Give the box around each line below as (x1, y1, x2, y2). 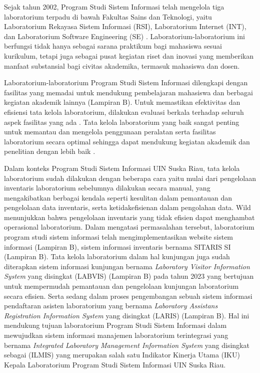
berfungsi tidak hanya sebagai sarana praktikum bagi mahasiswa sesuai (4, 41, 222, 51)
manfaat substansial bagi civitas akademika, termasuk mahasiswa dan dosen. (4, 60, 240, 71)
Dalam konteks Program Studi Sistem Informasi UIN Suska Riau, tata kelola (4, 162, 240, 173)
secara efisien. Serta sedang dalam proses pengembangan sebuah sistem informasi (4, 290, 252, 301)
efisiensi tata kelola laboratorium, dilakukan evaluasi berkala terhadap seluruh (4, 106, 244, 117)
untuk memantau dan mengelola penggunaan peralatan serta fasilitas (4, 126, 216, 137)
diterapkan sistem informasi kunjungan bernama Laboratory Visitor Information (4, 261, 250, 271)
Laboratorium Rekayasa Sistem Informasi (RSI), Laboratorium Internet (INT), (4, 21, 246, 32)
